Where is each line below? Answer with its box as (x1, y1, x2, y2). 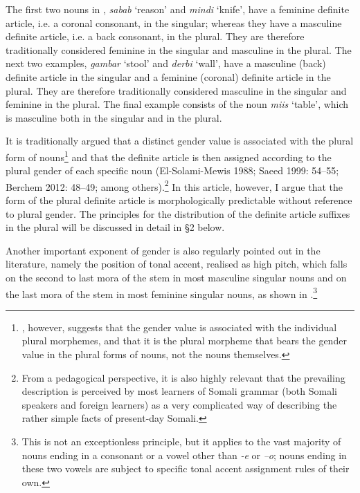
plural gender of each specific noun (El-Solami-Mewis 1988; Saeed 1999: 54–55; (6, 163, 339, 178)
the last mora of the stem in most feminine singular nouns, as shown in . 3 (6, 284, 318, 301)
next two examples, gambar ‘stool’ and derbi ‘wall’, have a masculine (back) (6, 56, 326, 71)
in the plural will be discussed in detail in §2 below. (6, 220, 225, 234)
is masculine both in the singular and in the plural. (6, 110, 222, 124)
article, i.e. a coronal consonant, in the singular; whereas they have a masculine (6, 15, 342, 30)
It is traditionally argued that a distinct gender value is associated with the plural (6, 133, 354, 148)
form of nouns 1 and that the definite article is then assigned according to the (6, 147, 332, 164)
